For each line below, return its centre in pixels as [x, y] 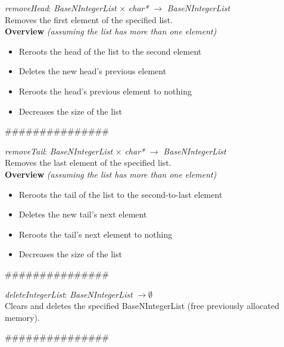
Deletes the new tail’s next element [83, 214]
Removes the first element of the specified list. [89, 19]
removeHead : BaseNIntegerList [61, 8]
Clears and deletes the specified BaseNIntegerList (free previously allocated [142, 306]
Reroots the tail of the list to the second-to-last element [121, 194]
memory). [22, 317]
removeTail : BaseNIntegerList [59, 151]
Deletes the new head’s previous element [93, 71]
